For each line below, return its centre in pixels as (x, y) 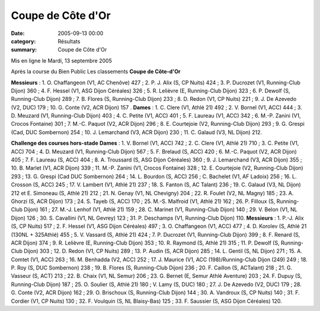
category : (23, 41)
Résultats (69, 41)
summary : (24, 50)
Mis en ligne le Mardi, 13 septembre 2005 (61, 61)
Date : (18, 33)
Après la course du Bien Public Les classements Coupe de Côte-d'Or (96, 72)
